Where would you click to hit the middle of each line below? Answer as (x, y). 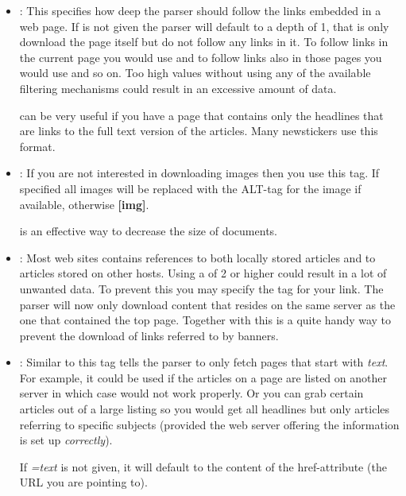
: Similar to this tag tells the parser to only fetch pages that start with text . (204, 362)
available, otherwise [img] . (84, 204)
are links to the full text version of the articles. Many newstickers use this (199, 131)
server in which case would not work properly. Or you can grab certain (191, 393)
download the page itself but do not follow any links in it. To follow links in (204, 42)
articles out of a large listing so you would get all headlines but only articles (205, 409)
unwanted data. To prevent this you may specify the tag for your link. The (201, 288)
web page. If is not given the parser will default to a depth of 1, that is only (204, 26)
